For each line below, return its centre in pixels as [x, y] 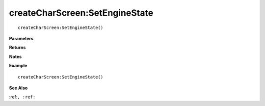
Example [18, 66]
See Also [18, 88]
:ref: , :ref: [22, 97]
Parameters [21, 38]
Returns [17, 48]
